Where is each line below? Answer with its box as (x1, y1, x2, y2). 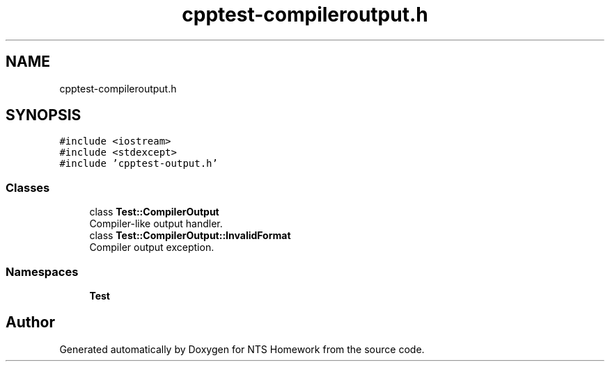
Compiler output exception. (89, 241, 214, 254)
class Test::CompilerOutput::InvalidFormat (89, 229, 291, 242)
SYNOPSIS (6, 106, 81, 124)
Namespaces (6, 264, 79, 279)
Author (6, 313, 55, 332)
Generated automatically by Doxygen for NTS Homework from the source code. (59, 343, 425, 355)
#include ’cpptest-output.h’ (59, 158, 218, 170)
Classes (6, 180, 50, 195)
